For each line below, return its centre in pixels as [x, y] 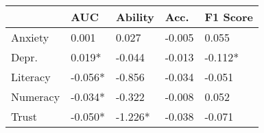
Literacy [31, 77]
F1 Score [229, 17]
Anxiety [30, 37]
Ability [135, 17]
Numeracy [36, 97]
